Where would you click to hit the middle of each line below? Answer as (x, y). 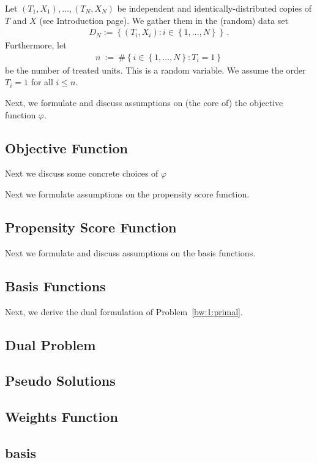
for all (42, 82)
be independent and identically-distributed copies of (214, 8)
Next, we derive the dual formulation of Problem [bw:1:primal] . (124, 311)
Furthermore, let (36, 45)
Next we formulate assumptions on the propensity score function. (127, 194)
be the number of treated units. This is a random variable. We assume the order (155, 70)
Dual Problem (50, 344)
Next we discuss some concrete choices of (82, 173)
